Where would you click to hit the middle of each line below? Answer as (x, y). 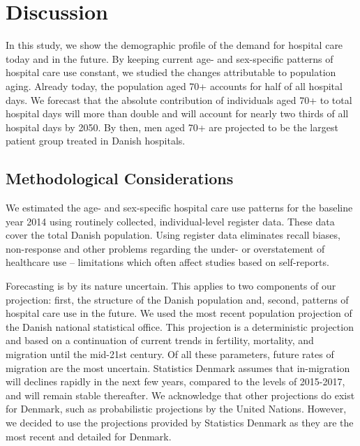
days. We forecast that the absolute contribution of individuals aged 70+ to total (179, 99)
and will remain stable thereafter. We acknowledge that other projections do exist (180, 395)
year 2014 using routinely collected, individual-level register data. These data (170, 221)
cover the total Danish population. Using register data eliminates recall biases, (173, 235)
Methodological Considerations (120, 178)
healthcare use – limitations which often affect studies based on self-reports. (167, 262)
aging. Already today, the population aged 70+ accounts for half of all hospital (174, 86)
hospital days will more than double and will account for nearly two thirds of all (177, 113)
